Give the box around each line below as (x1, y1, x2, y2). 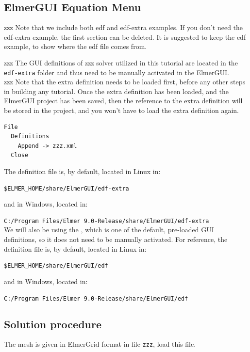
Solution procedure (4, 316, 102, 331)
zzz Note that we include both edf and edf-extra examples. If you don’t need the (4, 22, 243, 32)
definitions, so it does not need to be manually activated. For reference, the (4, 234, 228, 244)
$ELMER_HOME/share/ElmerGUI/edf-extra (4, 185, 129, 192)
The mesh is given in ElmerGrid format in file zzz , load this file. (4, 339, 196, 349)
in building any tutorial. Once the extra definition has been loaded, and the (4, 86, 229, 96)
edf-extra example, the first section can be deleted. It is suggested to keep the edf (4, 32, 246, 42)
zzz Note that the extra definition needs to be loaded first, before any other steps (4, 77, 246, 87)
